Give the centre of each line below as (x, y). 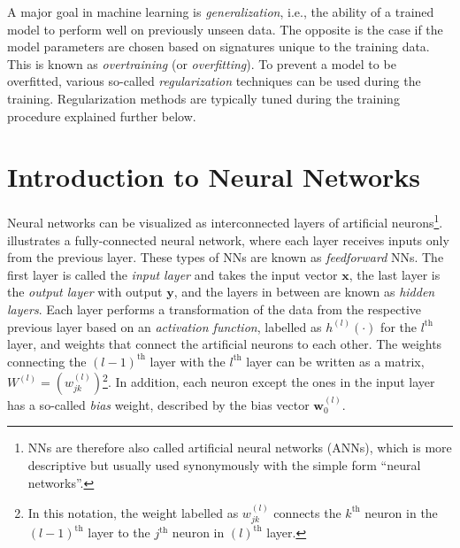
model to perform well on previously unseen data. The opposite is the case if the (225, 29)
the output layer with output (85, 292)
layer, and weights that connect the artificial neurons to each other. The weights (225, 344)
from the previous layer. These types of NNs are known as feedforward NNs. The (226, 257)
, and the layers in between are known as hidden (304, 292)
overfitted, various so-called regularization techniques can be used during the (214, 81)
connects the (307, 512)
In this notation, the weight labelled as (133, 512)
